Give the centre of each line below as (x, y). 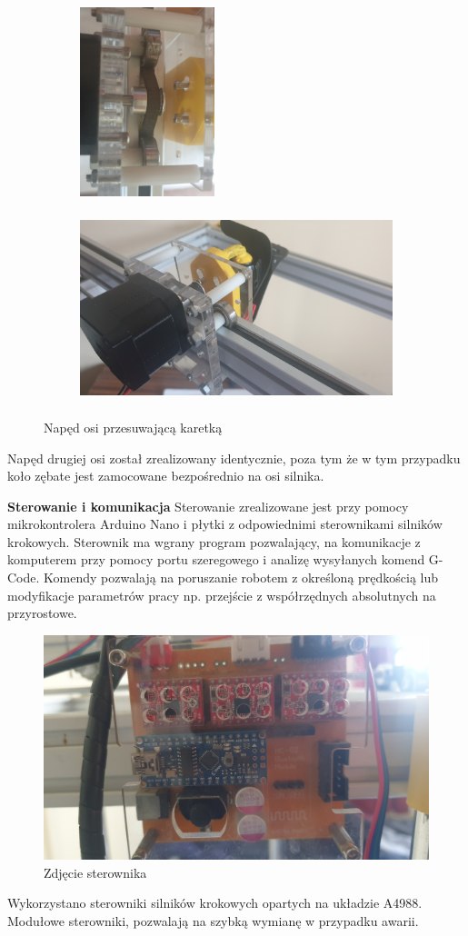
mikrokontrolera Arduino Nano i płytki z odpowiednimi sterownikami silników (225, 524)
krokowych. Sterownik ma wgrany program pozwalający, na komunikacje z (214, 541)
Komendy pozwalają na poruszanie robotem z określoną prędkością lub (241, 578)
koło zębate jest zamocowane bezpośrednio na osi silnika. (166, 476)
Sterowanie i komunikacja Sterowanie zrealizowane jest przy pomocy (208, 506)
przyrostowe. (42, 613)
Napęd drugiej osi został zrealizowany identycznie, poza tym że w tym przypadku (234, 458)
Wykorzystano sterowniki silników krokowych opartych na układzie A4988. (215, 903)
